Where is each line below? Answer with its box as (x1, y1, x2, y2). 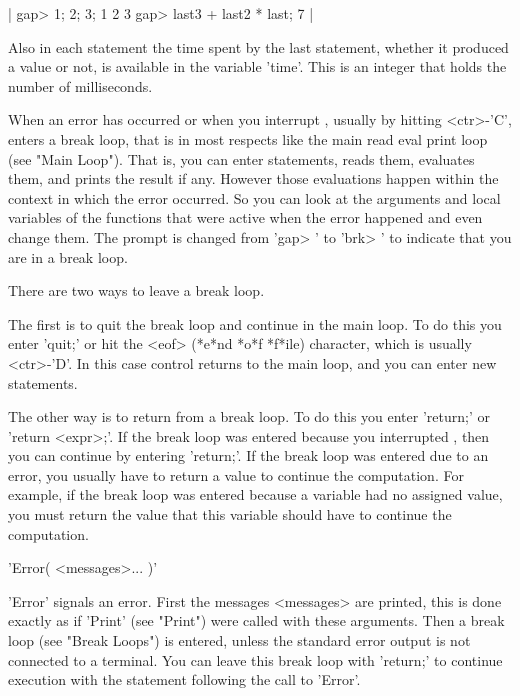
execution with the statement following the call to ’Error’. (8, 669, 361, 690)
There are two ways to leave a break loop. (8, 280, 265, 301)
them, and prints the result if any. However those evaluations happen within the (8, 168, 499, 189)
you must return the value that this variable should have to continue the (8, 504, 452, 525)
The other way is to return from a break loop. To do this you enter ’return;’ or (8, 406, 490, 427)
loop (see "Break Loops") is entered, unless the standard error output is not (8, 630, 471, 651)
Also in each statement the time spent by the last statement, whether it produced (8, 36, 509, 57)
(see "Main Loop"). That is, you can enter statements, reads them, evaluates (8, 148, 475, 169)
